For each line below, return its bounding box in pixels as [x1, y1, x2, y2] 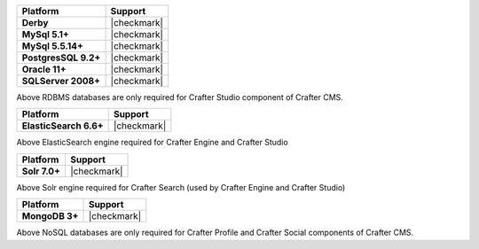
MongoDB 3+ [21, 210, 79, 222]
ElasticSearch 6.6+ [21, 120, 104, 132]
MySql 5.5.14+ [21, 40, 84, 52]
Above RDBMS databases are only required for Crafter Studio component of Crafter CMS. [16, 92, 343, 102]
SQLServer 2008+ [21, 75, 101, 87]
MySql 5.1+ [21, 28, 70, 40]
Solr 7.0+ [21, 165, 61, 177]
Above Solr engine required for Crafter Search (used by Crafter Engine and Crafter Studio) [16, 182, 346, 192]
